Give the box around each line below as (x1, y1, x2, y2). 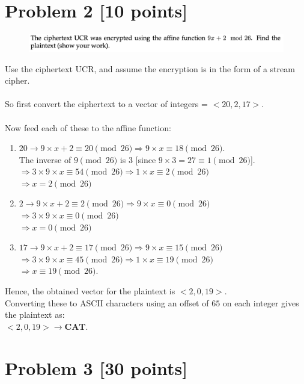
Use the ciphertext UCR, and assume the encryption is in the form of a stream (5, 62, 295, 75)
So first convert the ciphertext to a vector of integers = (5, 98, 208, 110)
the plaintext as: (5, 308, 65, 321)
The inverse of (19, 153, 71, 166)
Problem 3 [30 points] (5, 355, 188, 380)
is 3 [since (120, 153, 156, 166)
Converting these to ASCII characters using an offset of (5, 296, 209, 309)
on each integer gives (222, 296, 299, 309)
